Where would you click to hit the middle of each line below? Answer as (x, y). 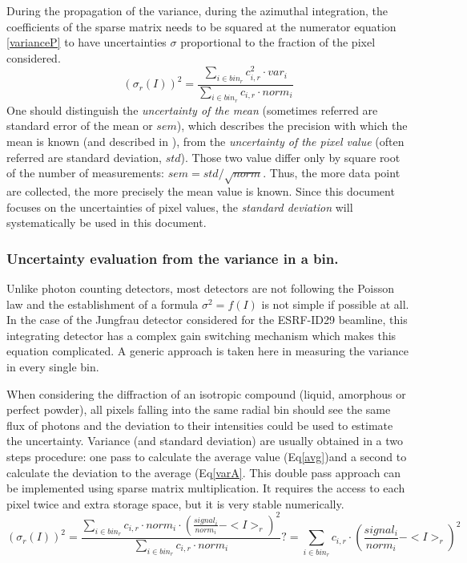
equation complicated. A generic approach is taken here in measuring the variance (207, 351)
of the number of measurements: (85, 173)
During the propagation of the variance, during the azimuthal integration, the (197, 10)
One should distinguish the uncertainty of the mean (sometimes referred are (192, 109)
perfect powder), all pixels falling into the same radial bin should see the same (199, 409)
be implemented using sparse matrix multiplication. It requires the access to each (206, 488)
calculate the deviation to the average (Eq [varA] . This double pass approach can (204, 472)
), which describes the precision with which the (292, 126)
